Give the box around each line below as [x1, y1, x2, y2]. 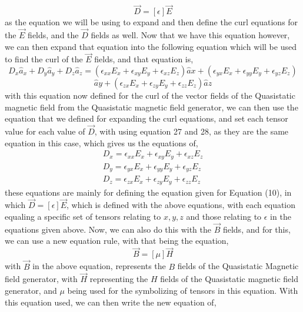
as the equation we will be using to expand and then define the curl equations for [5, 16, 298, 28]
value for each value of [5, 125, 85, 137]
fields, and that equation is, [94, 53, 194, 65]
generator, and [5, 284, 57, 296]
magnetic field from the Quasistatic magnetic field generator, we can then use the [5, 100, 298, 113]
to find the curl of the [5, 53, 83, 65]
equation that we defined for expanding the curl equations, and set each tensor [5, 112, 288, 125]
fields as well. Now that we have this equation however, [91, 29, 290, 41]
